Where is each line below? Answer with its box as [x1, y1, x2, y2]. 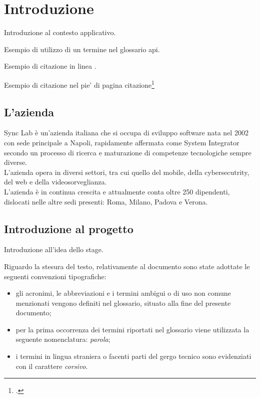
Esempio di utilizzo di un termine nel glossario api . [4, 44, 160, 54]
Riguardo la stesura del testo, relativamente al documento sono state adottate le [4, 261, 250, 271]
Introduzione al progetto [4, 221, 133, 236]
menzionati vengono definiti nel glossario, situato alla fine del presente [15, 297, 231, 308]
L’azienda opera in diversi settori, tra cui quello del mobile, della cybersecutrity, [4, 166, 249, 177]
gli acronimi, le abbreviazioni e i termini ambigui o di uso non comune [15, 288, 231, 298]
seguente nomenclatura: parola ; [15, 334, 110, 344]
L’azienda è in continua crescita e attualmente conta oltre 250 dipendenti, [4, 186, 230, 196]
